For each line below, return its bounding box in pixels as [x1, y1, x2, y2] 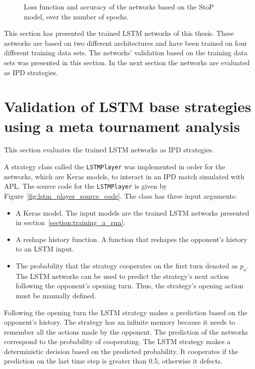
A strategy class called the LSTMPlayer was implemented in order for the [4, 161, 225, 172]
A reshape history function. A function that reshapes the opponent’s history [15, 234, 248, 244]
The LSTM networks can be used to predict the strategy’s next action [15, 270, 229, 281]
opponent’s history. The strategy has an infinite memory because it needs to [4, 317, 236, 327]
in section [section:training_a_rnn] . [15, 217, 126, 228]
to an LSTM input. [15, 244, 74, 254]
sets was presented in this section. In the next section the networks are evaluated [4, 57, 250, 67]
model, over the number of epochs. [24, 11, 129, 21]
